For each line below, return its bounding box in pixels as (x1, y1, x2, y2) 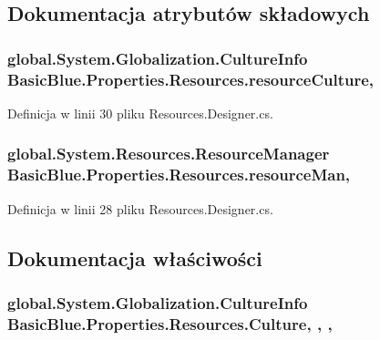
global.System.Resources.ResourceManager (7, 142, 330, 165)
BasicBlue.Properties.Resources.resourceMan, (7, 163, 351, 186)
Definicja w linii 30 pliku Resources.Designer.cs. (7, 103, 273, 122)
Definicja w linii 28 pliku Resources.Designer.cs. (7, 199, 273, 218)
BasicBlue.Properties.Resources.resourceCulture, (7, 67, 375, 90)
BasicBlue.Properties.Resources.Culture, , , (7, 312, 333, 335)
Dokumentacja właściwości (7, 243, 262, 272)
